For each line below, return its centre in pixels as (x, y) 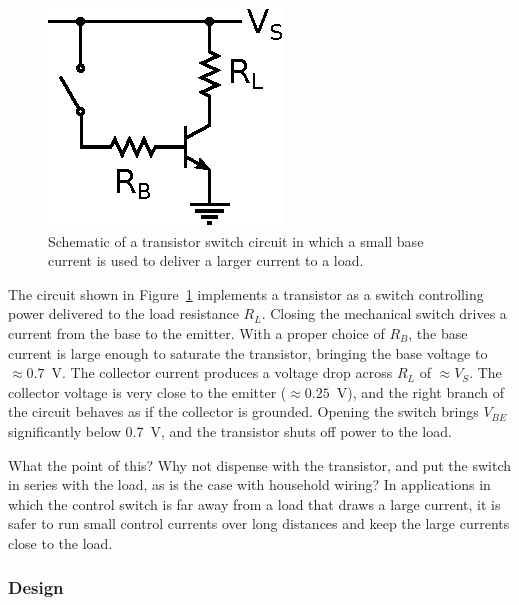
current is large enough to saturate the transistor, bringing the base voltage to (248, 352)
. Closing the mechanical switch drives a (384, 313)
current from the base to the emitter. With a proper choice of (196, 332)
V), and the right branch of (420, 391)
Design (36, 587)
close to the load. (60, 542)
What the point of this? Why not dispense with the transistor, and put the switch (260, 464)
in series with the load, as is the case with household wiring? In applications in (249, 484)
